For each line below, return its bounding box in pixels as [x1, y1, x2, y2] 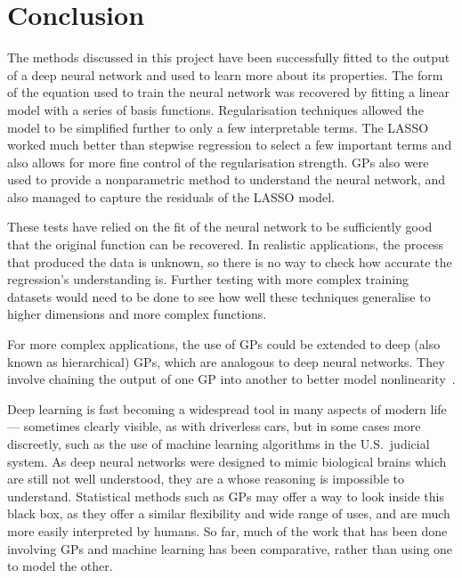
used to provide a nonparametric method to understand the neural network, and [7, 170, 445, 189]
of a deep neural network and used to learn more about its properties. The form [7, 65, 443, 84]
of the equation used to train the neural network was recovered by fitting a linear [7, 83, 450, 102]
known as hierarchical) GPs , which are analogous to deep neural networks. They [7, 352, 445, 370]
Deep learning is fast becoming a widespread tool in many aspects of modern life [7, 399, 447, 418]
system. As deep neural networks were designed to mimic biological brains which [7, 452, 447, 470]
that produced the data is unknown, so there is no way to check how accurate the [7, 252, 452, 271]
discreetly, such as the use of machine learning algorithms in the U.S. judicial [7, 435, 430, 452]
